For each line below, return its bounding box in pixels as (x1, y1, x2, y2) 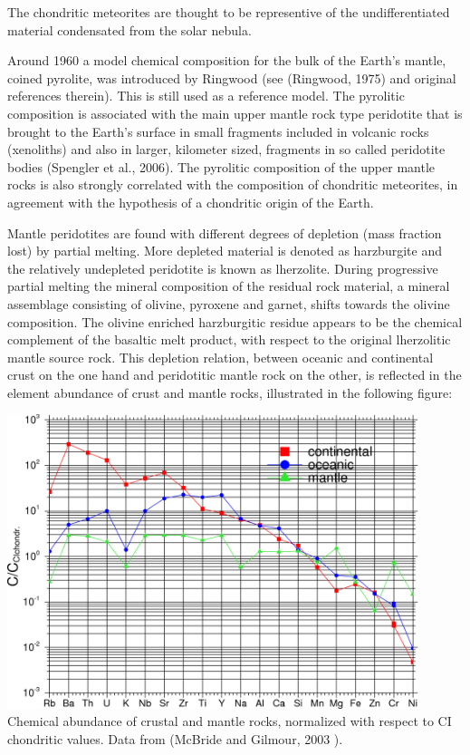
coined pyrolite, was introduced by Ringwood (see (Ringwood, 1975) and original (7, 68, 456, 87)
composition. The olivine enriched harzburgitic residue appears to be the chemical (7, 312, 463, 331)
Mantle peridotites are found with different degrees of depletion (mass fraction (7, 223, 442, 242)
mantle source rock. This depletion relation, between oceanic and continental (7, 347, 434, 366)
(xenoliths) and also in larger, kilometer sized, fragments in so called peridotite (7, 140, 446, 159)
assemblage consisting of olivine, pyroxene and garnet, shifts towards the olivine (7, 294, 450, 313)
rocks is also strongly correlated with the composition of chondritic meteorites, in (7, 175, 458, 194)
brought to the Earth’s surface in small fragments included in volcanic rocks (7, 121, 429, 140)
